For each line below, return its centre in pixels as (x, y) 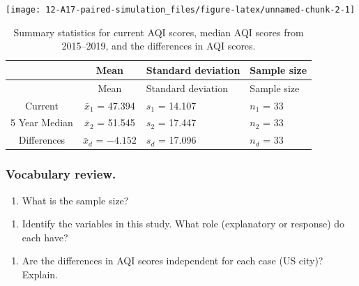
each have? (45, 237)
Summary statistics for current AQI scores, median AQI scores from (159, 32)
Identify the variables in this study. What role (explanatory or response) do (183, 224)
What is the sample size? (75, 200)
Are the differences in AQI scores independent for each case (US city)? (173, 261)
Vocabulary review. (61, 174)
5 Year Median (42, 122)
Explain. (40, 274)
